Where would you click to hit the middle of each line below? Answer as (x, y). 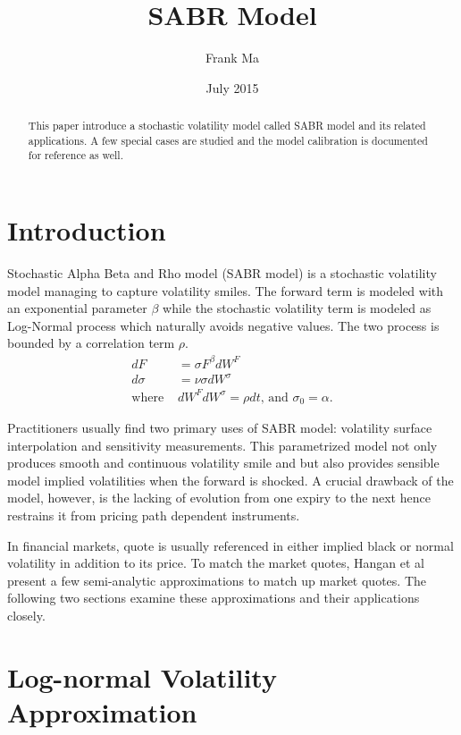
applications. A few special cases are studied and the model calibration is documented (228, 140)
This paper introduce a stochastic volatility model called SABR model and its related (227, 126)
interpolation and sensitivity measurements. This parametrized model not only (222, 445)
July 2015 (232, 87)
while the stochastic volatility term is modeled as (297, 308)
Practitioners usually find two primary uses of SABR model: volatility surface (220, 428)
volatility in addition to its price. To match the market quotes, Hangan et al (216, 563)
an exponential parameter (77, 308)
